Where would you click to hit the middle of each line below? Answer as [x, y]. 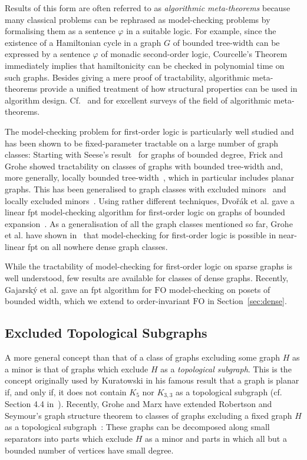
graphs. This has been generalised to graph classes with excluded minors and [146, 189]
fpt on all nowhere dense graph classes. [98, 246]
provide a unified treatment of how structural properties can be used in [169, 89]
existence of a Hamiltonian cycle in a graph [83, 42]
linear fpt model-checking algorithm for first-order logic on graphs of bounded [145, 212]
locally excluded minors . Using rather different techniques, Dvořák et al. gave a [150, 200]
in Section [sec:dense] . [247, 301]
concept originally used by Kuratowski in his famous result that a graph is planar [152, 380]
